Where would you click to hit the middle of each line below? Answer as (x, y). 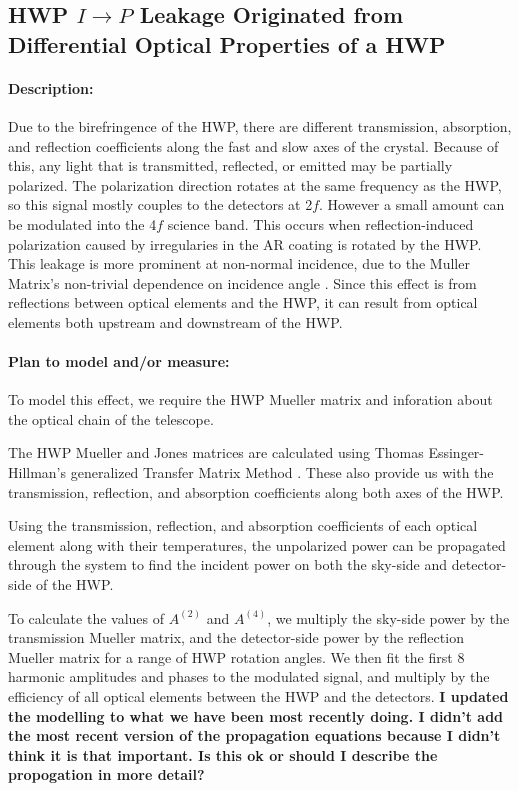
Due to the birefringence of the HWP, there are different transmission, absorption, (260, 125)
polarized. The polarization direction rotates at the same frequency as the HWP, (255, 184)
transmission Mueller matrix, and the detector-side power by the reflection (236, 637)
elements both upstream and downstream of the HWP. (175, 321)
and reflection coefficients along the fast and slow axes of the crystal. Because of (253, 145)
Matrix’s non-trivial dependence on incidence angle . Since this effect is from (242, 282)
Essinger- (456, 452)
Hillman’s (37, 472)
